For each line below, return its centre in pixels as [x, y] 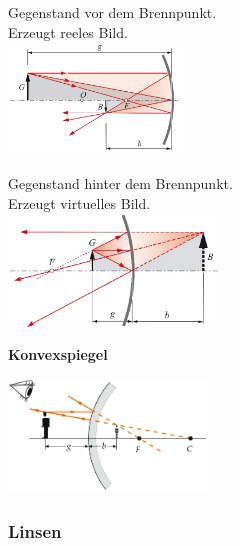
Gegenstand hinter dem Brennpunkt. [120, 183]
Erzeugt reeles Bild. [68, 31]
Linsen [35, 530]
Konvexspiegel [58, 354]
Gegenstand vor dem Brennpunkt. [112, 12]
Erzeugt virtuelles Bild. [79, 202]
